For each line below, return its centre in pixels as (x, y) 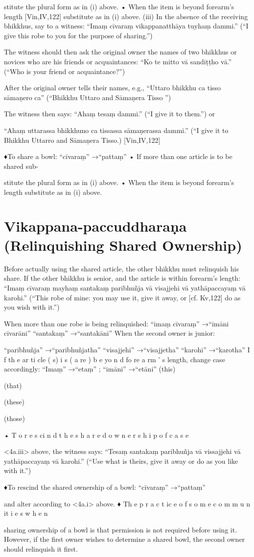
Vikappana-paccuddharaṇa (95, 225)
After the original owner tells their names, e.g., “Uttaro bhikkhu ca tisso (113, 88)
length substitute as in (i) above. (53, 192)
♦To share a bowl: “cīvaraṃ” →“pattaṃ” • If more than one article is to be (118, 156)
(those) (14, 418)
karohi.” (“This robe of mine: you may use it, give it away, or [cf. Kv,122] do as (122, 297)
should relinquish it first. (41, 548)
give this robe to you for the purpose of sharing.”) (78, 35)
